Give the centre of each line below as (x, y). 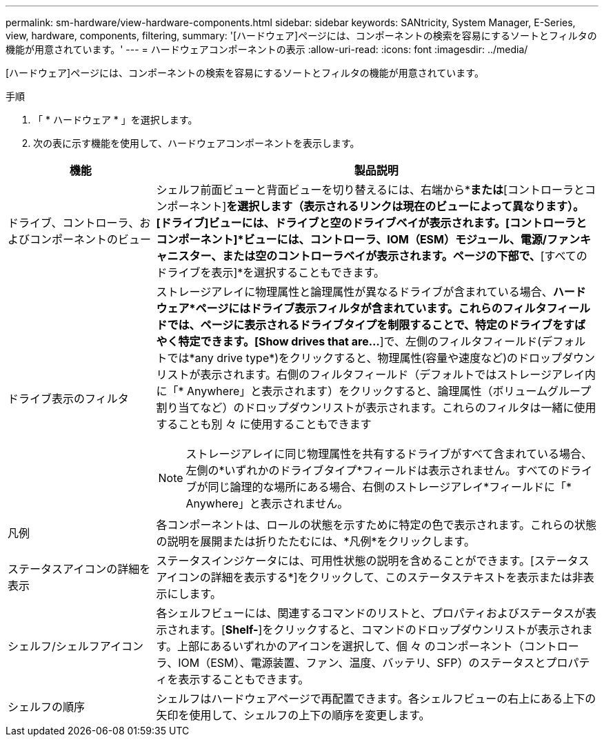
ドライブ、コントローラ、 (74, 223)
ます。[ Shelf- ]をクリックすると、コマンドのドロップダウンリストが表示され (385, 630)
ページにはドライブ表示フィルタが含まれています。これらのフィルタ (371, 308)
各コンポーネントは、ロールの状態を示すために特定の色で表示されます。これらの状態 (376, 525)
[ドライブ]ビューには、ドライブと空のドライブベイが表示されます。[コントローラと (371, 223)
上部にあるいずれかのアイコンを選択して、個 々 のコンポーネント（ (350, 646)
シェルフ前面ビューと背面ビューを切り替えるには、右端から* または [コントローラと (370, 190)
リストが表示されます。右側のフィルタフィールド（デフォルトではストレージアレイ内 (376, 374)
